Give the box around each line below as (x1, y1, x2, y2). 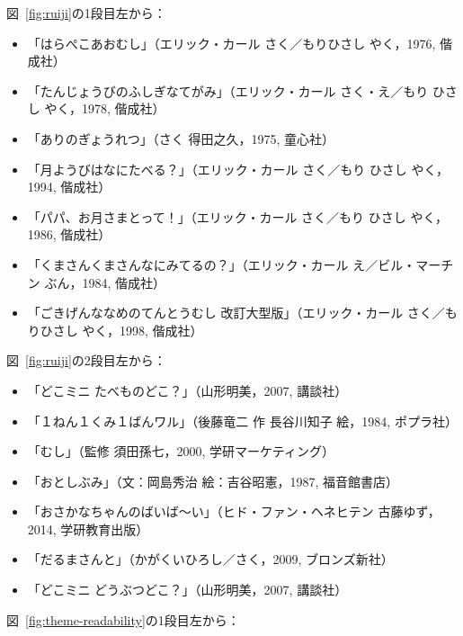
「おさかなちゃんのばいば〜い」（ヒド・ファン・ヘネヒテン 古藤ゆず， (27, 502, 441, 521)
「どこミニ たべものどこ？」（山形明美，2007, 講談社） (27, 381, 348, 399)
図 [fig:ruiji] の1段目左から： (6, 4, 166, 22)
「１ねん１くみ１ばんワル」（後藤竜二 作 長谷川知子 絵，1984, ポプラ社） (27, 411, 458, 430)
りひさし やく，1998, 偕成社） (27, 320, 203, 339)
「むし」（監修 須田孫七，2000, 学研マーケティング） (27, 442, 334, 461)
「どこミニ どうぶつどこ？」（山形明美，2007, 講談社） (27, 580, 348, 599)
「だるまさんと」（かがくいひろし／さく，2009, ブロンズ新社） (27, 550, 394, 569)
